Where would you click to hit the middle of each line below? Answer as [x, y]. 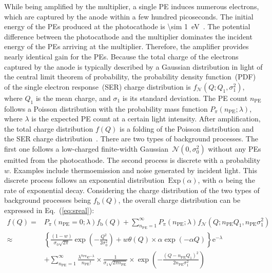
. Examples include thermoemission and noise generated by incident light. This [133, 170]
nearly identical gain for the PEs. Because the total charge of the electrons [121, 56]
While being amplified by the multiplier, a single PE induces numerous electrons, [132, 6]
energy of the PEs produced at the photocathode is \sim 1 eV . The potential [127, 26]
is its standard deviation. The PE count [185, 98]
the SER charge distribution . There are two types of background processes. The [131, 139]
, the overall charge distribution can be [179, 200]
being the [240, 180]
